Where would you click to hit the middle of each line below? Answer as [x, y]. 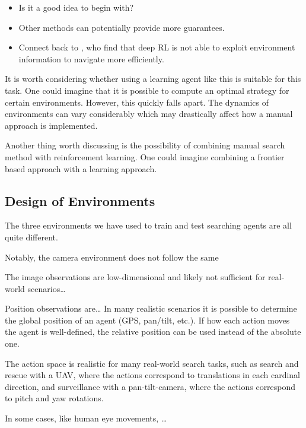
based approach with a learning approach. [81, 168]
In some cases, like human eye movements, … [86, 418]
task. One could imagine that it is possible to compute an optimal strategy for [147, 90]
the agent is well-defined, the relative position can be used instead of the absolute [153, 332]
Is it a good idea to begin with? [76, 7]
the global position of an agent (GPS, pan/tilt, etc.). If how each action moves [147, 320]
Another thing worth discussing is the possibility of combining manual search [145, 145]
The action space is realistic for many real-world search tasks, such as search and [152, 363]
